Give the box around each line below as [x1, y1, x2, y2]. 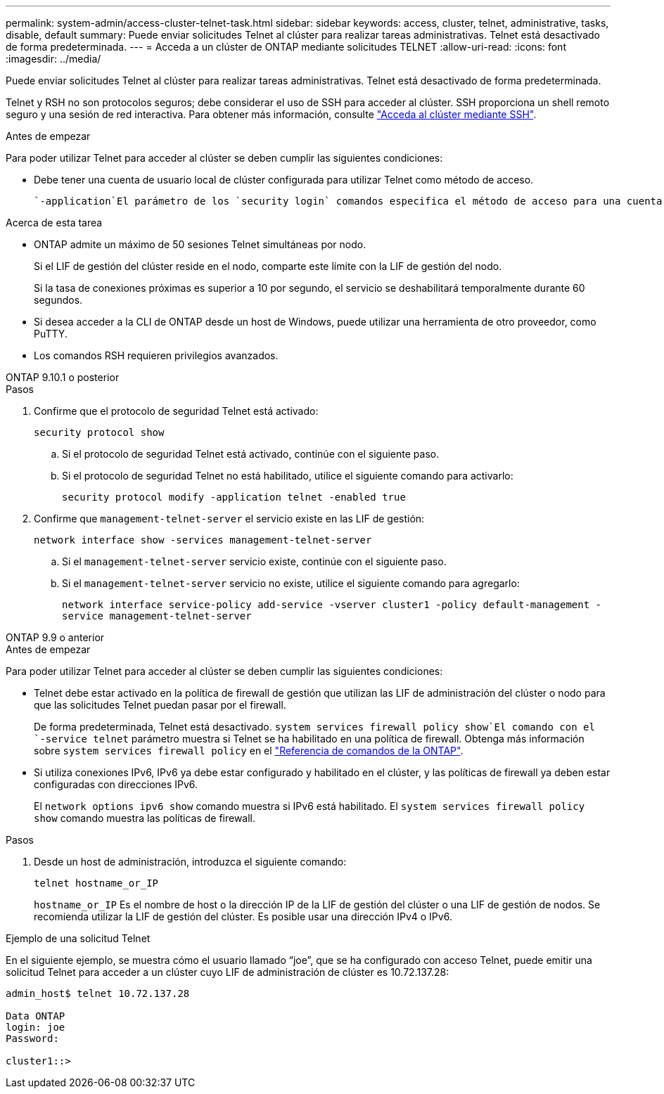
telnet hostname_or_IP [34, 877, 159, 889]
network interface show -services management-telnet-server [34, 534, 372, 546]
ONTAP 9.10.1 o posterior [6, 371, 120, 383]
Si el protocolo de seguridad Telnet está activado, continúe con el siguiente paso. [62, 448, 440, 460]
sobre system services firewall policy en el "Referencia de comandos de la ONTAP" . [34, 745, 464, 757]
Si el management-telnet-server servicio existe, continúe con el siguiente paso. [62, 555, 447, 567]
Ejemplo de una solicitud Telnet [6, 932, 151, 944]
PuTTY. [34, 328, 68, 340]
